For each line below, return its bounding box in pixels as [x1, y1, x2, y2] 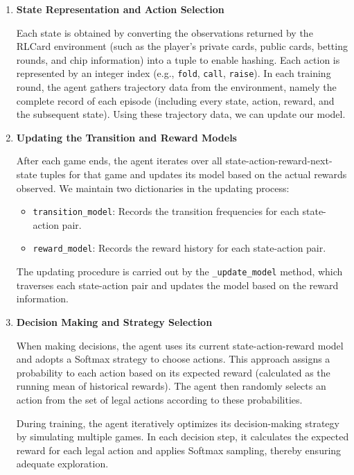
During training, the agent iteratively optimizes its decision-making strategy [16, 415, 339, 430]
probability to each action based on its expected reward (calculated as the [16, 365, 330, 379]
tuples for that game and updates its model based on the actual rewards [40, 167, 347, 181]
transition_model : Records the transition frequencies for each [33, 204, 299, 218]
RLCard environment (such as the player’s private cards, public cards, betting [16, 39, 348, 53]
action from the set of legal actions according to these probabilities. [16, 392, 303, 406]
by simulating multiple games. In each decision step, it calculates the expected [16, 429, 349, 444]
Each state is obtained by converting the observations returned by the [16, 25, 313, 40]
